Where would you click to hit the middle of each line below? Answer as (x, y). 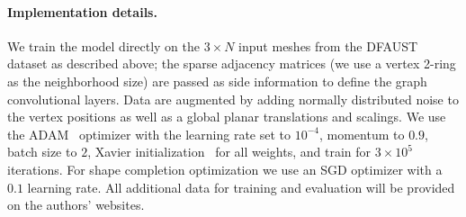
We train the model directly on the (103, 45)
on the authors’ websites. (76, 205)
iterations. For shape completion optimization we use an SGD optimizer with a (225, 169)
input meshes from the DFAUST (328, 45)
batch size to (42, 152)
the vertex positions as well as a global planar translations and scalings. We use (227, 117)
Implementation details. (82, 11)
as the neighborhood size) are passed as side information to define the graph (217, 81)
